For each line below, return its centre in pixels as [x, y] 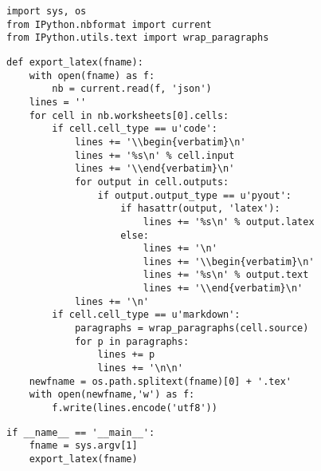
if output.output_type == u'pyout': [194, 195]
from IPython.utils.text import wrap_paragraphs [138, 38]
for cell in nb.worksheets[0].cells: [129, 115]
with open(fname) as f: [92, 75]
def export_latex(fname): [75, 62]
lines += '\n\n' [140, 368]
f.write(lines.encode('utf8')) [135, 408]
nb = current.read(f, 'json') [132, 89]
